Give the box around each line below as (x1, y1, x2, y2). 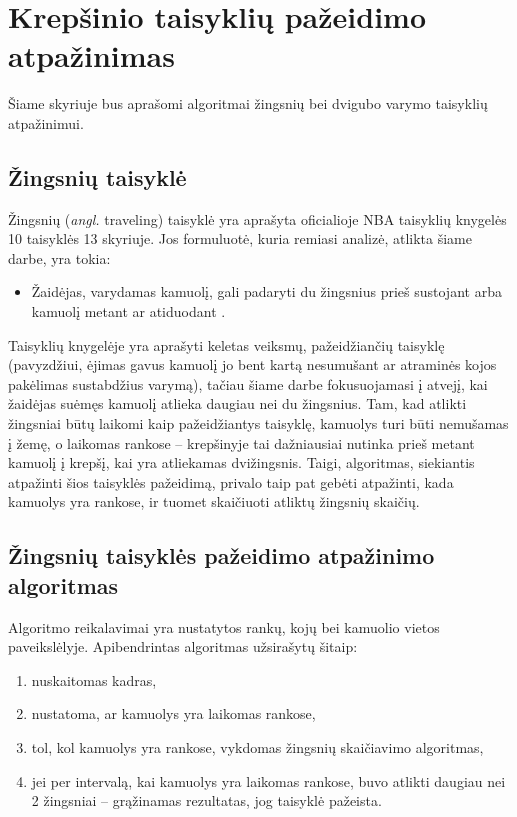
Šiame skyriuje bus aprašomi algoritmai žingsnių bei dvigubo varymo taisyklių (8, 93, 488, 114)
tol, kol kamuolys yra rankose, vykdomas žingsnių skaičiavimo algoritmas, (31, 736, 484, 757)
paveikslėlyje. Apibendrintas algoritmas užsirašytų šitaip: (8, 636, 358, 657)
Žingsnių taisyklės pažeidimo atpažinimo (8, 540, 435, 571)
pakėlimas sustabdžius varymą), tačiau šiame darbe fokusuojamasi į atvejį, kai (8, 373, 488, 394)
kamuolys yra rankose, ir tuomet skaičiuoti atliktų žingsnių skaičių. (8, 491, 420, 512)
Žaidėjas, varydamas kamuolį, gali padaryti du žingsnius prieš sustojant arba (31, 281, 502, 302)
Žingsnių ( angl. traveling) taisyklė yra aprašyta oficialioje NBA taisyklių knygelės (8, 208, 507, 229)
